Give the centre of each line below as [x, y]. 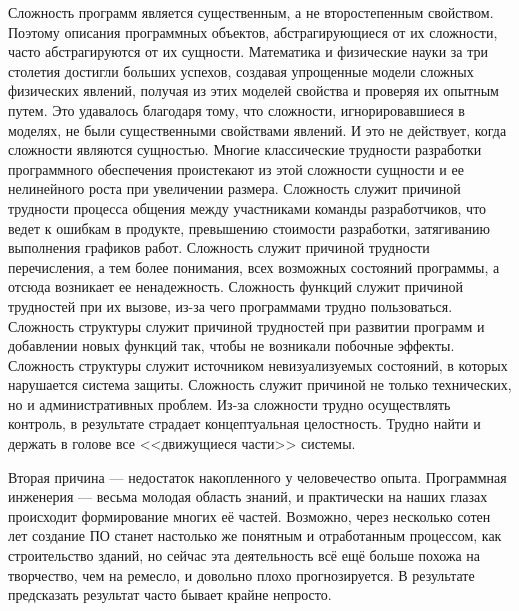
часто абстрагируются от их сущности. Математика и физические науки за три [248, 51]
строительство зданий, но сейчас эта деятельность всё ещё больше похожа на [244, 555]
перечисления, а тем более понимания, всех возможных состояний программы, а [254, 266]
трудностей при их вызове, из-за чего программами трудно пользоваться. [230, 305]
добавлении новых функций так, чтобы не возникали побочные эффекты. [231, 345]
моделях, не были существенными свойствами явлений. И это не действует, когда [257, 129]
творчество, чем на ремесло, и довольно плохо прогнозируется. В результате [241, 574]
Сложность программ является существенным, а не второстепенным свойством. [251, 12]
